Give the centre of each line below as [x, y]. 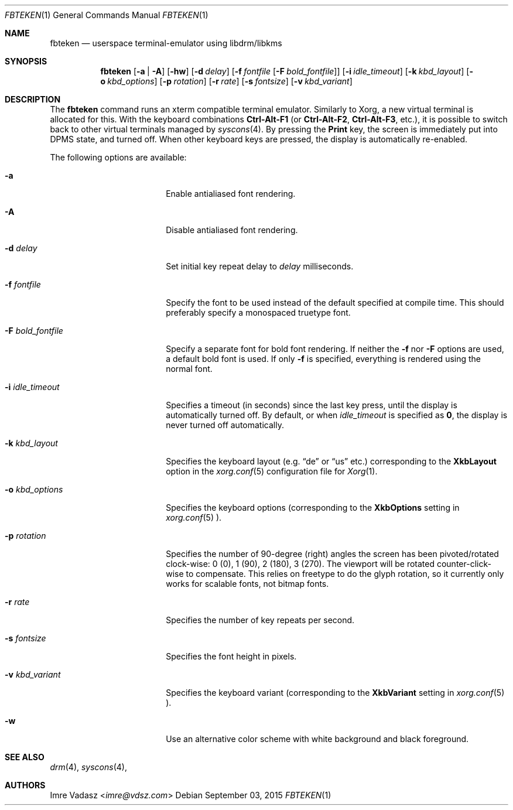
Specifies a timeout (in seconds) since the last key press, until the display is [312, 405]
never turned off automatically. [225, 425]
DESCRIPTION [33, 99]
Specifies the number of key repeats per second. [260, 620]
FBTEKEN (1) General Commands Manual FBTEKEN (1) [107, 15]
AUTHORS [25, 785]
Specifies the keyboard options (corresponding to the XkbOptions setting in [313, 507]
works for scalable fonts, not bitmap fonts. [247, 584]
